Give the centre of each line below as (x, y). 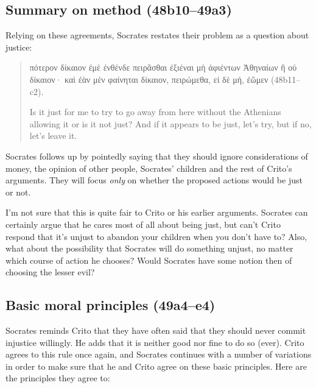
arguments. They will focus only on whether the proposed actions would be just (154, 180)
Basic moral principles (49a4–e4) (111, 305)
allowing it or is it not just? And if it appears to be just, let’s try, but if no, (170, 123)
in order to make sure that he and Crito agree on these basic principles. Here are (156, 366)
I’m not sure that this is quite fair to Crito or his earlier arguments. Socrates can (157, 212)
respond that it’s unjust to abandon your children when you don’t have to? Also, (156, 236)
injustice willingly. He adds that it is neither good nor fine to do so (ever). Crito (155, 342)
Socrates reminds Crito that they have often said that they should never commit (156, 330)
